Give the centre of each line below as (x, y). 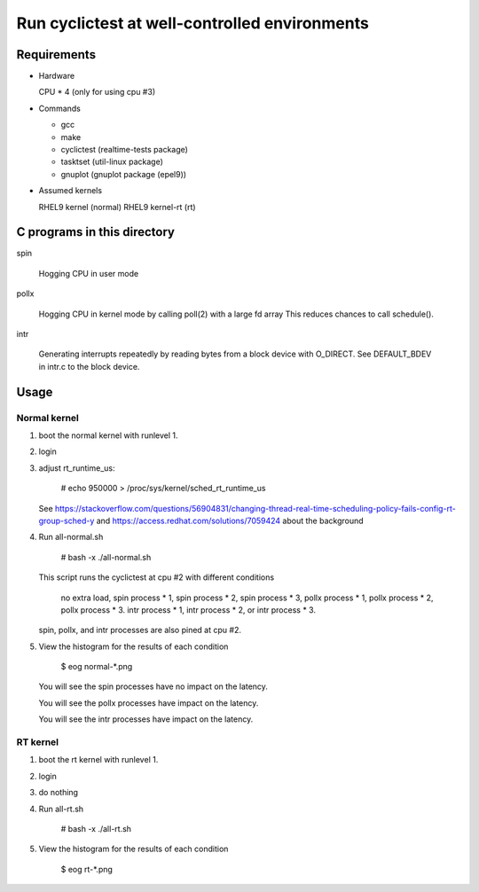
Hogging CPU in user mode (89, 273)
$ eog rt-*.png (86, 869)
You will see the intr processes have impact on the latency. (146, 719)
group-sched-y (67, 520)
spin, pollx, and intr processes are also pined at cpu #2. (140, 630)
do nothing (59, 793)
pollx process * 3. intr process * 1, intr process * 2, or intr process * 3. (188, 610)
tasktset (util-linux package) (112, 162)
